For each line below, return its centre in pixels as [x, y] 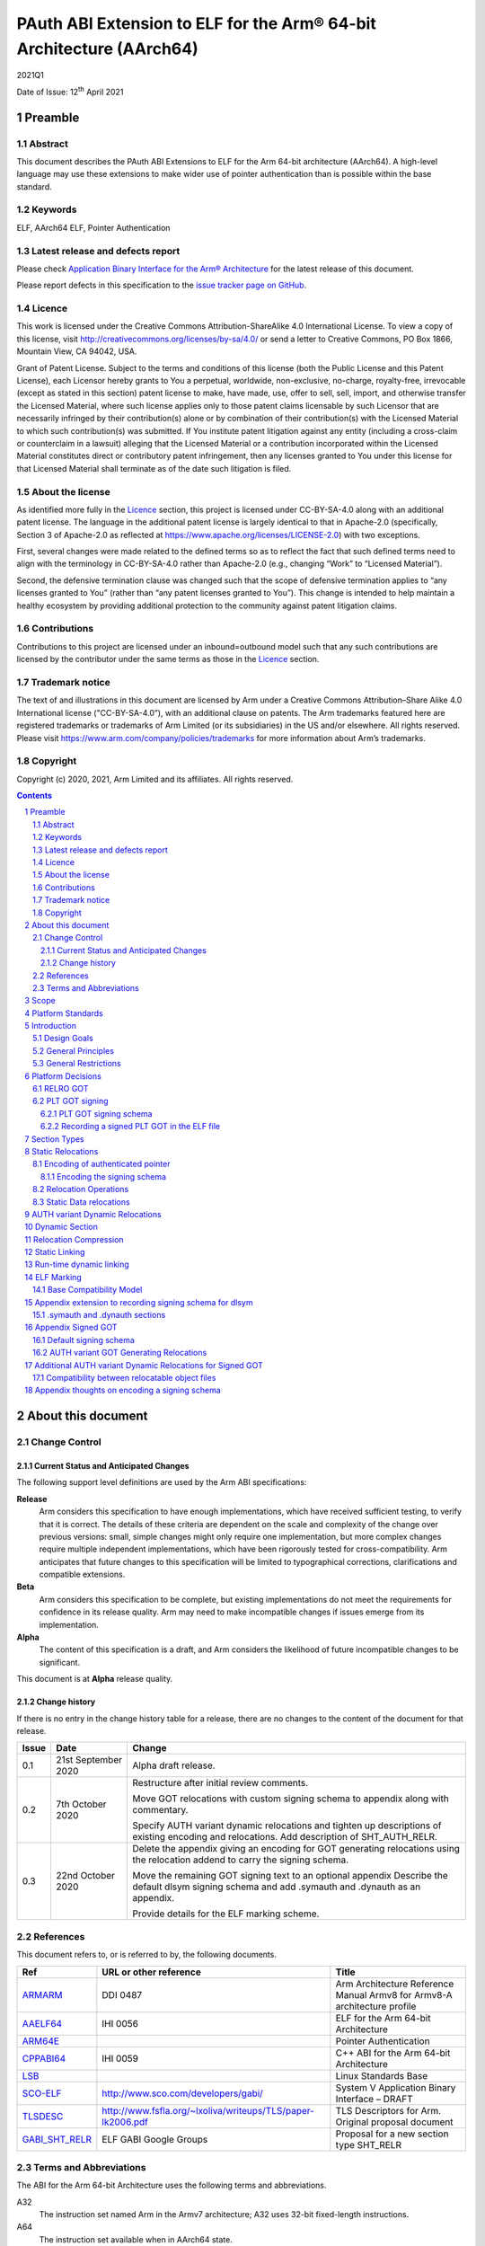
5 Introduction [50, 1026]
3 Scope [40, 1001]
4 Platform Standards [64, 1013]
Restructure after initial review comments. [220, 1783]
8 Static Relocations [62, 1151]
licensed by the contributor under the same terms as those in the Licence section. [168, 659]
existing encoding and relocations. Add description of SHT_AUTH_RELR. [285, 1837]
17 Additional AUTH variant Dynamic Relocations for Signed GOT [144, 1365]
